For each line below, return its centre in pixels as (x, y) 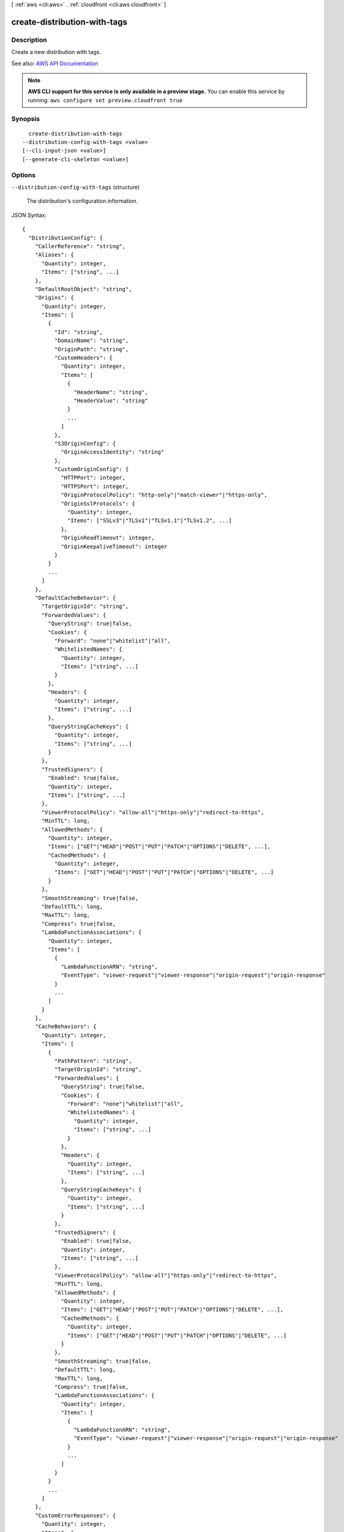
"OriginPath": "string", (92, 349)
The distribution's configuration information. (82, 201)
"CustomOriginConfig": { (92, 469)
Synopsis (25, 119)
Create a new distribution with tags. (56, 52)
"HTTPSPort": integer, (95, 486)
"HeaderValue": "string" (111, 400)
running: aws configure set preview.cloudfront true (105, 100)
